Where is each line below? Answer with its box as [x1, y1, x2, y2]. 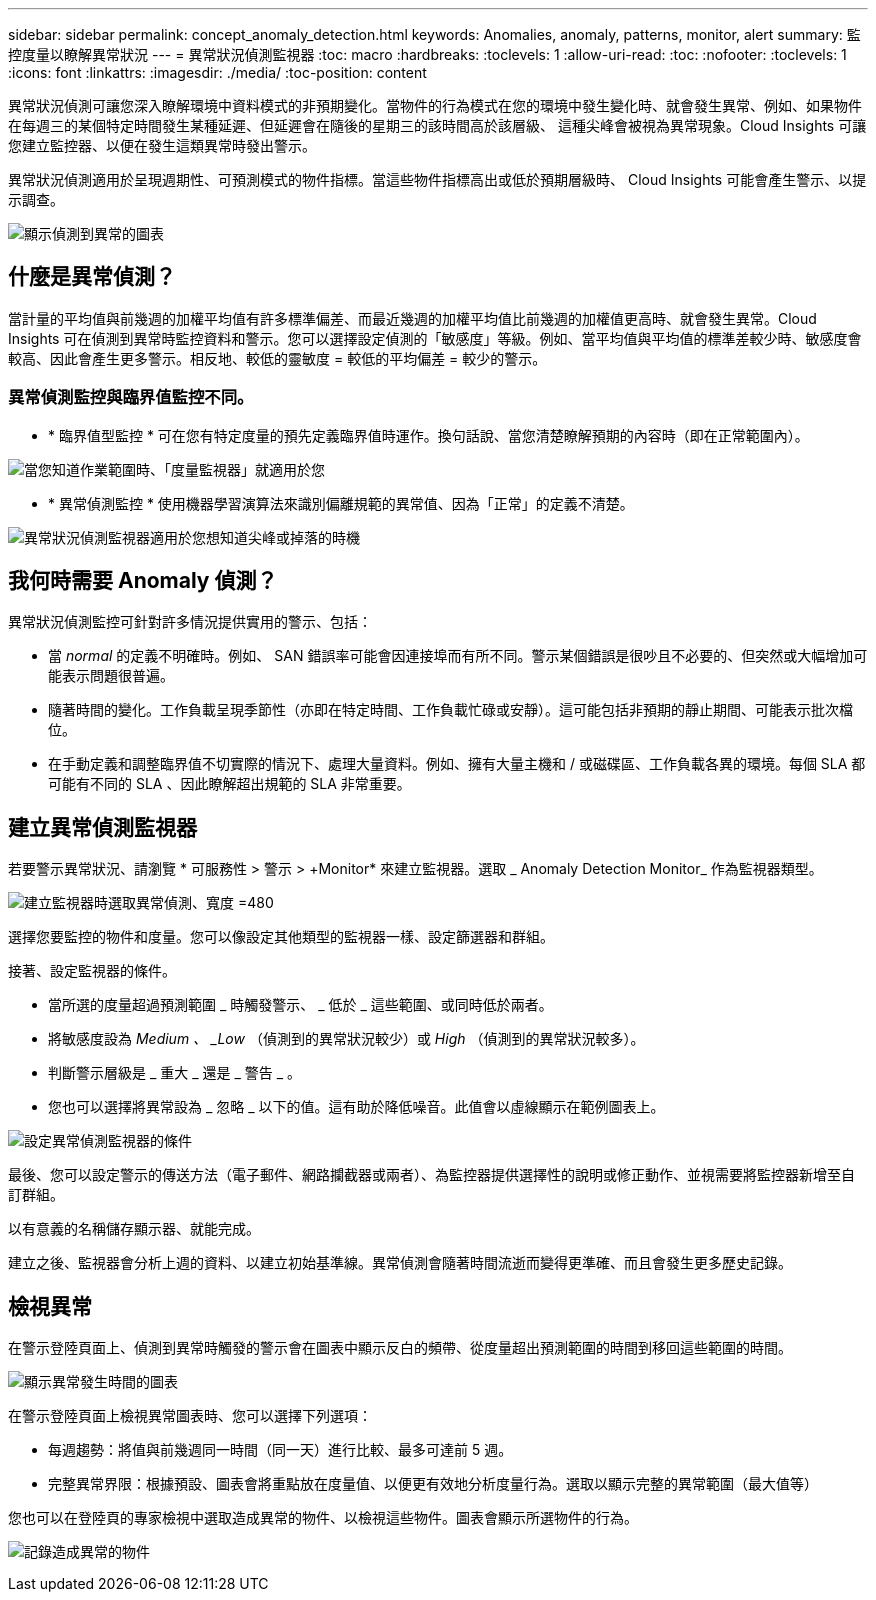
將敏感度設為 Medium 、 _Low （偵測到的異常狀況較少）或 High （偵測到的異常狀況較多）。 [48, 1030, 645, 1048]
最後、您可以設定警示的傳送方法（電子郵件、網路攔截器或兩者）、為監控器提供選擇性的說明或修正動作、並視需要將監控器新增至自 [8, 1166, 855, 1184]
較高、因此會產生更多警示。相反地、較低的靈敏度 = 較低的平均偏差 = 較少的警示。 [8, 349, 547, 367]
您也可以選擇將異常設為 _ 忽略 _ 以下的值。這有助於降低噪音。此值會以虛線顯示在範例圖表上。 [48, 1098, 665, 1116]
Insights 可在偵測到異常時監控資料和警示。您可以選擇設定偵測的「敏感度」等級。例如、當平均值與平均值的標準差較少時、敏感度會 [8, 329, 862, 347]
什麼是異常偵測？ [8, 264, 176, 290]
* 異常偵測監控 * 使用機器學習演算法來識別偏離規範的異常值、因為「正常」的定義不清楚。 [48, 494, 634, 512]
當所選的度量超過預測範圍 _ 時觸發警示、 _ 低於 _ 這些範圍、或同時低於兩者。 [48, 996, 553, 1014]
